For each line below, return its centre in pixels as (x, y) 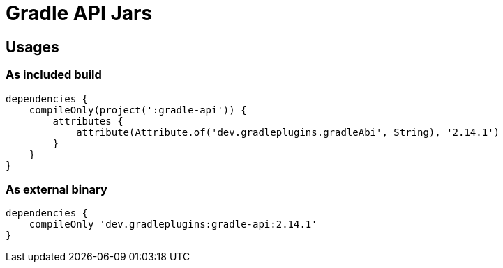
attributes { (88, 121)
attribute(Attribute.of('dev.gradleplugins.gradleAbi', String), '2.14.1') (288, 132)
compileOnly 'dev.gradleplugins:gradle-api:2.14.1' (173, 224)
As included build (54, 75)
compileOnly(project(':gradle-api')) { (138, 110)
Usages (32, 47)
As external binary (57, 189)
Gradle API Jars (79, 13)
